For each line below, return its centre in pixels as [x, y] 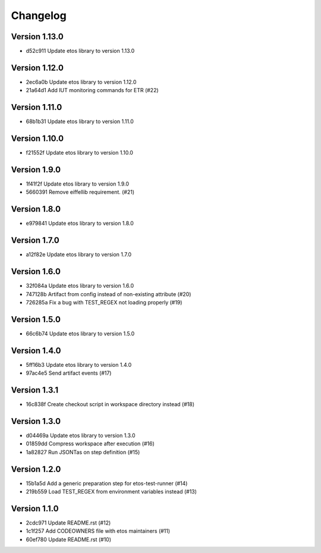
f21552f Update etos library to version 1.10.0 [80, 153]
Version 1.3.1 [35, 390]
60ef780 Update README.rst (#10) [69, 539]
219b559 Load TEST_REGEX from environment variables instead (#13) [111, 492]
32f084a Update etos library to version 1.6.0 [80, 286]
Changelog [39, 15]
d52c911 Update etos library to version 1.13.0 [80, 51]
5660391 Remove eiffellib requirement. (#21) [80, 192]
